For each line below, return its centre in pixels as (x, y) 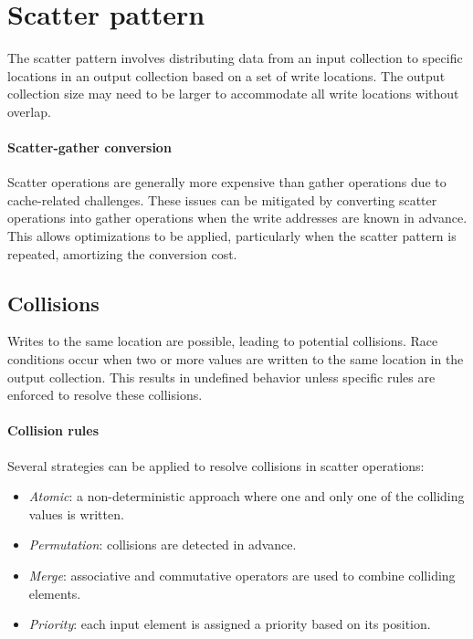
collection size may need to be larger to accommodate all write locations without (233, 94)
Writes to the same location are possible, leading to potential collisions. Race (223, 341)
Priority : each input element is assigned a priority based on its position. (230, 624)
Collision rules (53, 430)
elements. (55, 593)
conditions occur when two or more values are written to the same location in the (236, 359)
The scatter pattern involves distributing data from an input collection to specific (235, 58)
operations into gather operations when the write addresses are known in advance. (237, 218)
